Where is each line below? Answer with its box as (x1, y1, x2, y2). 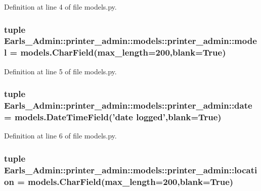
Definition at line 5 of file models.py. (4, 66, 117, 76)
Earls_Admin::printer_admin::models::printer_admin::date (4, 99, 252, 112)
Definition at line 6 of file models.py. (4, 130, 117, 141)
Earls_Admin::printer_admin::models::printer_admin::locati (4, 163, 257, 176)
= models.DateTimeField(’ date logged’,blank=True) (4, 111, 222, 123)
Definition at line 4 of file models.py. (4, 2, 117, 12)
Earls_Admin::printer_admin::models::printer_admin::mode (4, 34, 257, 47)
